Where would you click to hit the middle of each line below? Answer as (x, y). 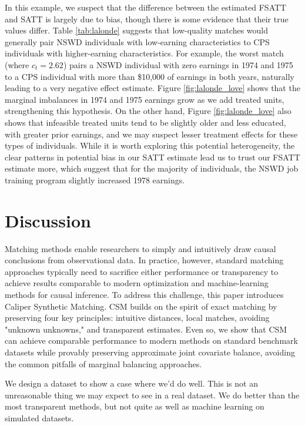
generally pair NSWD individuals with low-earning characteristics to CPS (137, 41)
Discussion (48, 220)
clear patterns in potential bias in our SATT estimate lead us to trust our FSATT (152, 157)
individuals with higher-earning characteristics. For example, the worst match (144, 53)
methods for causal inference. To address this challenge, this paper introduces (144, 294)
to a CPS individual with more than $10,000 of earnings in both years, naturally (150, 76)
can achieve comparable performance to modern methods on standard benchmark (151, 341)
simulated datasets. (39, 417)
